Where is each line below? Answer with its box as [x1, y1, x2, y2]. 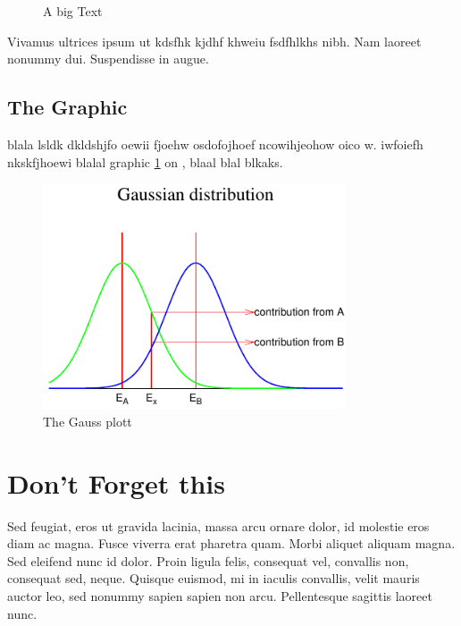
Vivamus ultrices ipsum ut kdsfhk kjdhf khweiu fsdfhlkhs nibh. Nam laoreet [7, 31, 422, 50]
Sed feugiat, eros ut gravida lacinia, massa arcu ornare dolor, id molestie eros [7, 516, 430, 535]
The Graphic [7, 93, 128, 121]
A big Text [43, 2, 103, 20]
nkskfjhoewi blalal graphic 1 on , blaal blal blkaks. [7, 152, 283, 171]
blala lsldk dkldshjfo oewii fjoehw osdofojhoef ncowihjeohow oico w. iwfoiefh [7, 134, 423, 153]
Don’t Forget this [7, 464, 225, 501]
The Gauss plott [43, 411, 132, 430]
